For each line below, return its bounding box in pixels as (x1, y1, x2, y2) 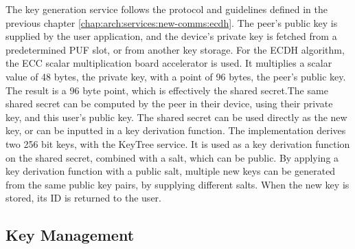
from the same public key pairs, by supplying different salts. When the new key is (5, 177, 350, 191)
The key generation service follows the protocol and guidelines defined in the (5, 2, 328, 16)
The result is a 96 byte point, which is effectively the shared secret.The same (5, 83, 328, 97)
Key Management (5, 224, 135, 246)
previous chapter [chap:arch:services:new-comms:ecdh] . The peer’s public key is (5, 15, 338, 30)
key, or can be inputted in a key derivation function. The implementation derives (5, 123, 346, 138)
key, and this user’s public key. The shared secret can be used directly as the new (5, 109, 347, 124)
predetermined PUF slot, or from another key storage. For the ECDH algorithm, (5, 42, 345, 56)
